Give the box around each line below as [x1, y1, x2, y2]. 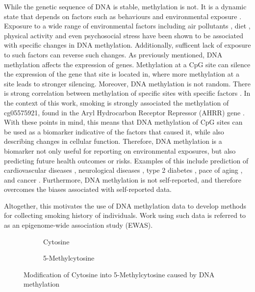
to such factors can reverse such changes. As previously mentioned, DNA [4, 49, 223, 59]
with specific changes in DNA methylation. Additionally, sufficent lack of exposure [4, 40, 251, 50]
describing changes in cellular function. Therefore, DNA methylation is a [4, 136, 222, 146]
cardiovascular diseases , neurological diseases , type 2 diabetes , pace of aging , [4, 165, 243, 175]
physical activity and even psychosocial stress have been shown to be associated [4, 30, 243, 40]
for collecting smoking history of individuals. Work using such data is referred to [4, 210, 246, 220]
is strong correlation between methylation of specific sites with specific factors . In [4, 88, 251, 98]
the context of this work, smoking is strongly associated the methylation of [4, 97, 229, 107]
